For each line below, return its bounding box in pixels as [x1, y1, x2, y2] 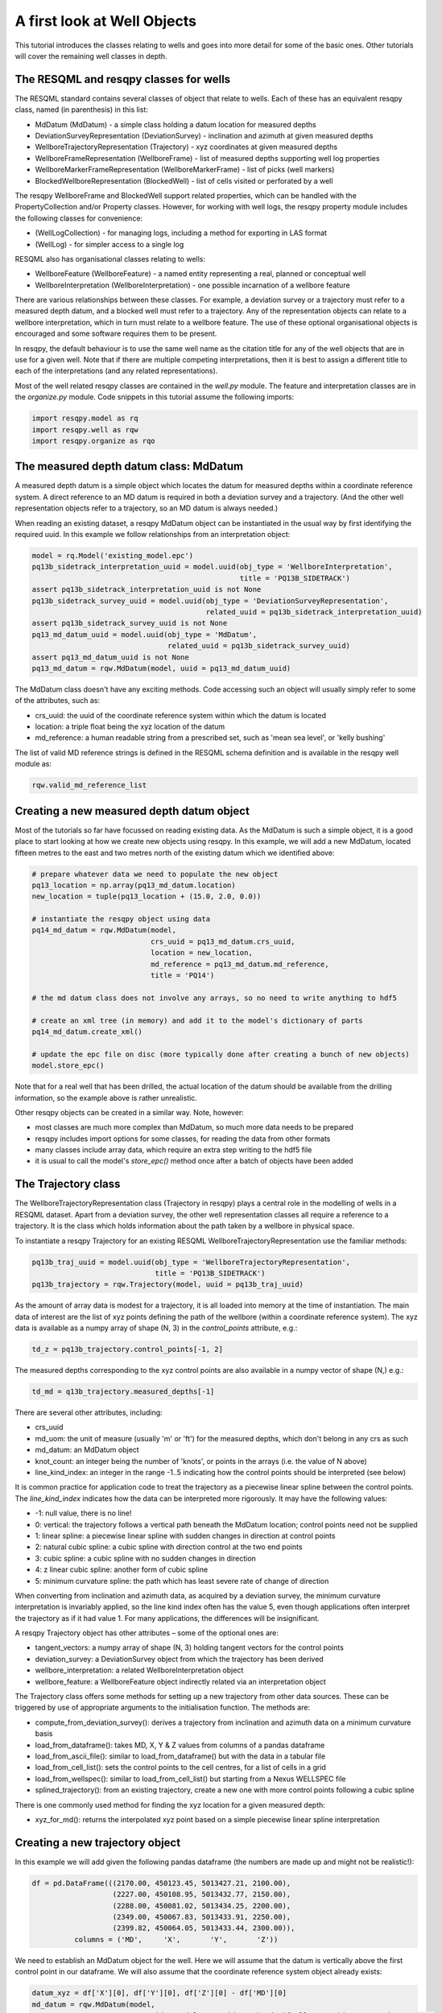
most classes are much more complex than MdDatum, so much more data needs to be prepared [35, 1122, 354, 1132]
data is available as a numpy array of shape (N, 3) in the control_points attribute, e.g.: [14, 1323, 298, 1333]
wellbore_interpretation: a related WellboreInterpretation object [35, 1665, 244, 1675]
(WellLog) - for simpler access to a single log [35, 239, 184, 249]
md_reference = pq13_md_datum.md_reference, [150, 959, 329, 969]
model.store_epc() [31, 1061, 105, 1070]
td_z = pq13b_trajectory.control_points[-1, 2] [31, 1345, 223, 1354]
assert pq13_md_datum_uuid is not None [31, 652, 189, 662]
